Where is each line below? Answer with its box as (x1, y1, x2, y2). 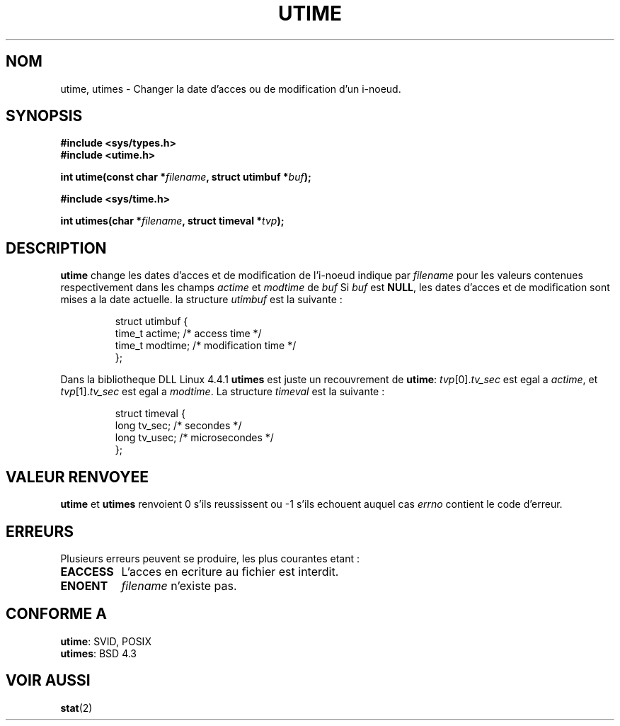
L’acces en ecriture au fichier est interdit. (121, 564, 339, 579)
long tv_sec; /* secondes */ (115, 419, 242, 432)
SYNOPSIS (6, 107, 83, 125)
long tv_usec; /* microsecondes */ (115, 431, 274, 444)
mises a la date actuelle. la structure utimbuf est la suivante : (60, 293, 343, 306)
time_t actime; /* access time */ (115, 327, 262, 340)
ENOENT (60, 578, 108, 593)
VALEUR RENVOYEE (6, 467, 149, 486)
